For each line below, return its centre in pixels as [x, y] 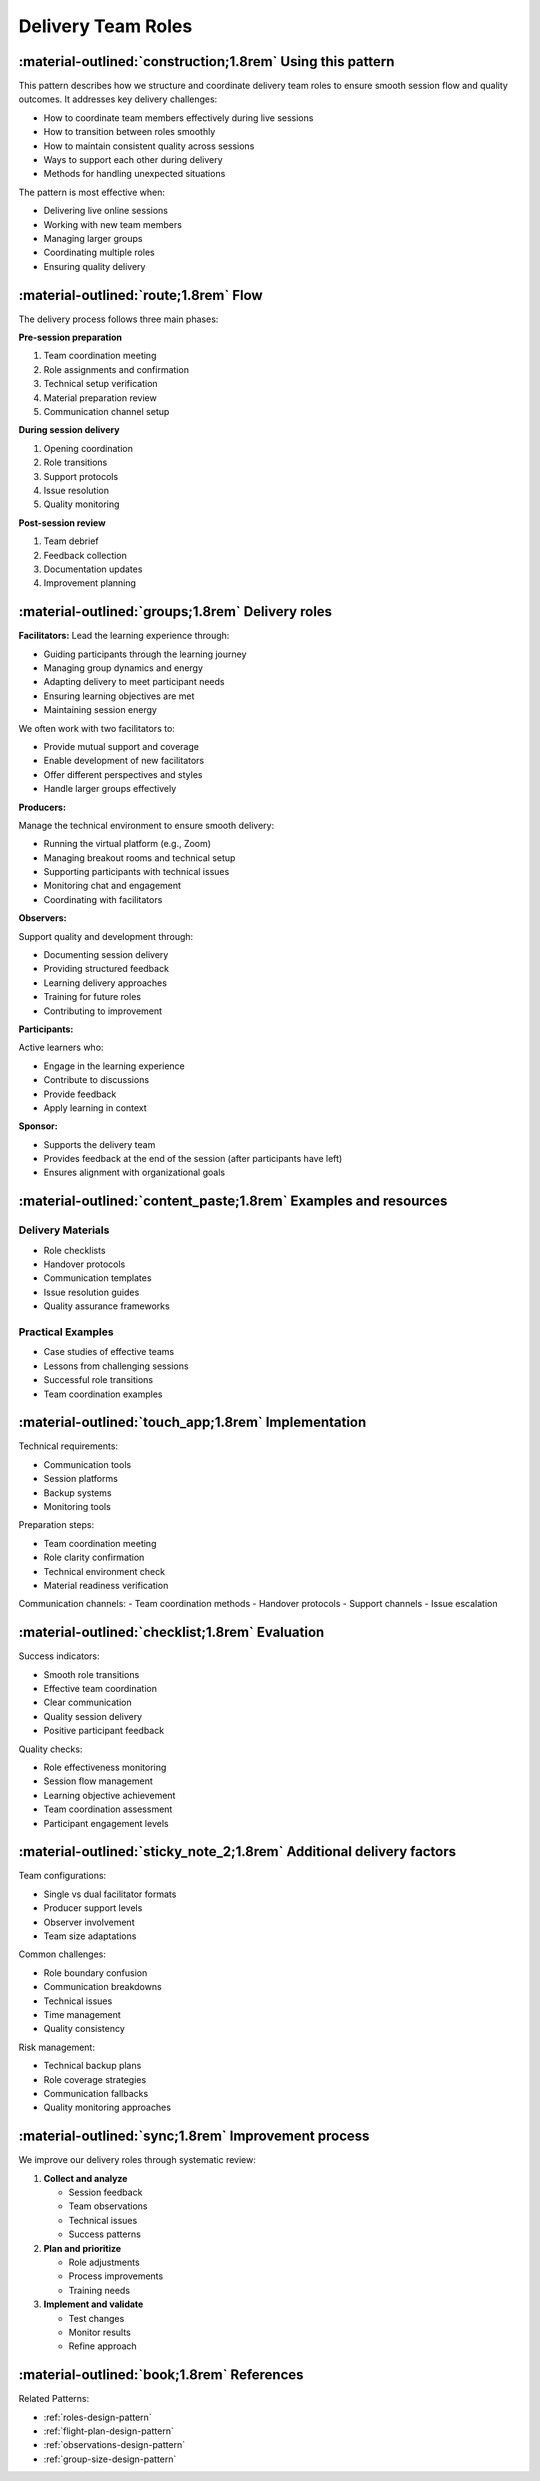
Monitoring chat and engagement [112, 886]
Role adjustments [104, 2262]
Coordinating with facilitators [103, 899]
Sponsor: [38, 1126]
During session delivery [69, 430]
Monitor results [100, 2332]
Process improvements [116, 2276]
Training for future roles [92, 997]
